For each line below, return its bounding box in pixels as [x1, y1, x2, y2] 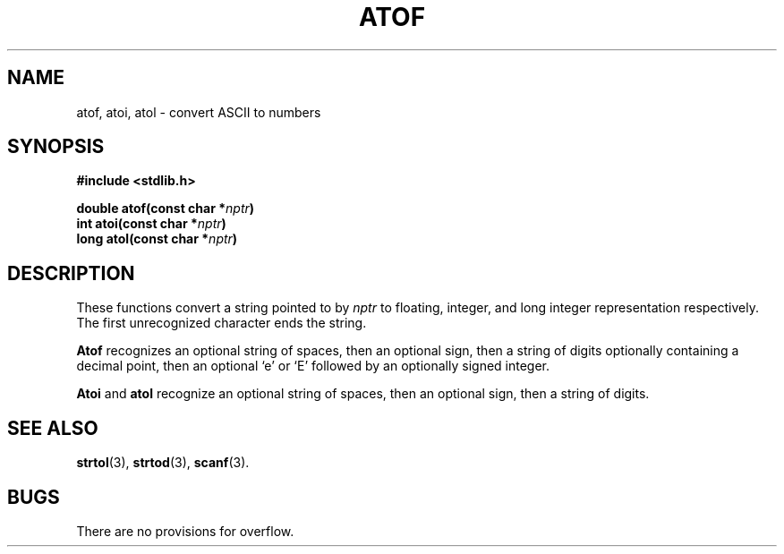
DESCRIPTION [7, 261, 135, 285]
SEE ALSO [7, 416, 98, 439]
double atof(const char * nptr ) [76, 200, 255, 217]
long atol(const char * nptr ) [76, 231, 238, 247]
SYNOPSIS [7, 135, 105, 158]
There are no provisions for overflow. [76, 523, 294, 539]
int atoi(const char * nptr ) [76, 216, 226, 232]
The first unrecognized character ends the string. [76, 315, 367, 331]
